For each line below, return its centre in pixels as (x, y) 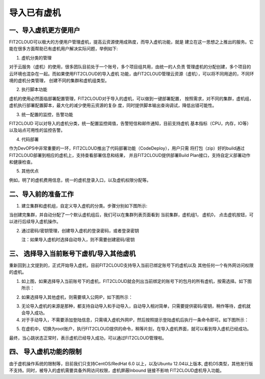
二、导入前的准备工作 (41, 194)
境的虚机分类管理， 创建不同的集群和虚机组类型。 (59, 80)
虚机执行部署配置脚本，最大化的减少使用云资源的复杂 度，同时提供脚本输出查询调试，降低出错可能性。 (113, 105)
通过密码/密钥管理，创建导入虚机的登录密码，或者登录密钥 (80, 230)
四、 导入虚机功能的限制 (45, 352)
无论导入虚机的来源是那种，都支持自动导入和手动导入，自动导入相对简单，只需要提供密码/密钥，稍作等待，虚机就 (136, 306)
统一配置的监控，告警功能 (47, 114)
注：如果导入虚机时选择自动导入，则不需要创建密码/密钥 (78, 240)
